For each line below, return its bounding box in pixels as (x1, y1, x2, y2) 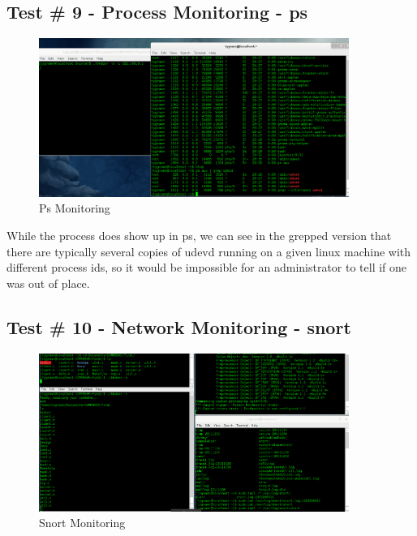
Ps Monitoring (39, 199, 110, 217)
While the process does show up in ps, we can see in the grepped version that (6, 227, 392, 244)
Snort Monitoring (39, 514, 126, 531)
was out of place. (6, 274, 90, 291)
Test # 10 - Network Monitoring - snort (6, 314, 351, 339)
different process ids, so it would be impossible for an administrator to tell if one (6, 259, 407, 276)
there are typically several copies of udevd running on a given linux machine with (6, 242, 411, 259)
